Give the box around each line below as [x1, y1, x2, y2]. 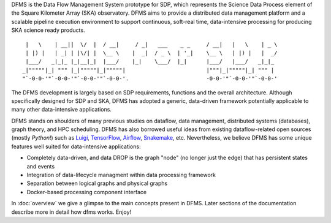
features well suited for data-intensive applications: [11, 143, 141, 150]
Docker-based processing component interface [26, 188, 147, 195]
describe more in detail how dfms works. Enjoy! [11, 208, 132, 216]
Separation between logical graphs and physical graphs [26, 180, 168, 187]
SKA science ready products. [11, 26, 85, 34]
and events [26, 162, 55, 170]
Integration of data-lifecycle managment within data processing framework [26, 172, 216, 179]
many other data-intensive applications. [11, 106, 112, 113]
